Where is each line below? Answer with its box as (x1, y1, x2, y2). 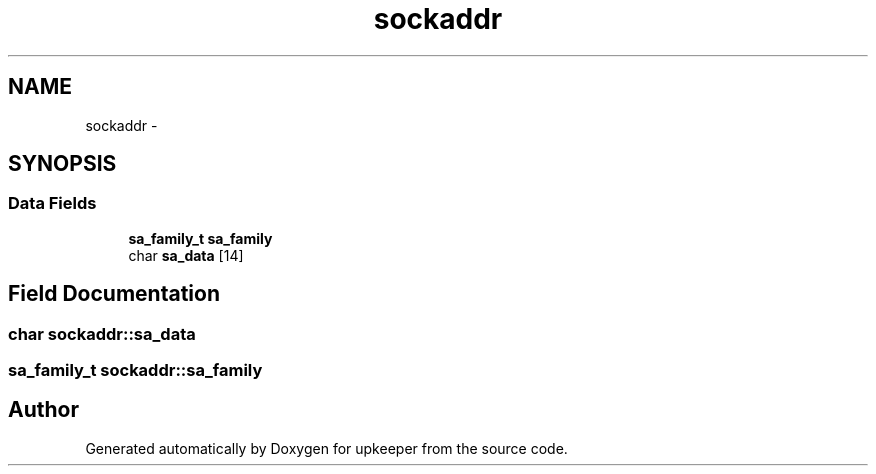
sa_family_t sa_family (128, 229, 273, 247)
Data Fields (8, 193, 97, 214)
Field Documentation (8, 281, 220, 307)
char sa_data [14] (128, 246, 244, 264)
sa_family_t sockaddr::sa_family (8, 360, 263, 381)
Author (8, 397, 79, 423)
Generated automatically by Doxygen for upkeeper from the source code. (85, 439, 568, 457)
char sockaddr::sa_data (8, 323, 196, 344)
